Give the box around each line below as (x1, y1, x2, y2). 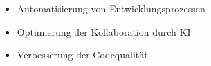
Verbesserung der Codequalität (17, 47, 148, 62)
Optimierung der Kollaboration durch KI (17, 24, 191, 38)
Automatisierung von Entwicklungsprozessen (17, 1, 205, 15)
